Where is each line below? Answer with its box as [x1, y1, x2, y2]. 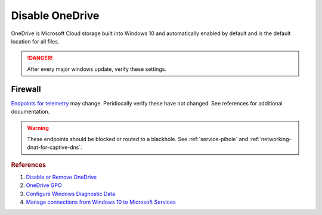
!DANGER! [27, 54, 53, 62]
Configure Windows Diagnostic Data [26, 190, 116, 197]
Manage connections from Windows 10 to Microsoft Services [26, 198, 176, 205]
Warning [27, 124, 49, 132]
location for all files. [11, 38, 60, 45]
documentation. [11, 108, 50, 116]
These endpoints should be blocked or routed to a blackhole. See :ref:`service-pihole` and [27, 135, 249, 142]
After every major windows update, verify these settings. [27, 66, 167, 73]
